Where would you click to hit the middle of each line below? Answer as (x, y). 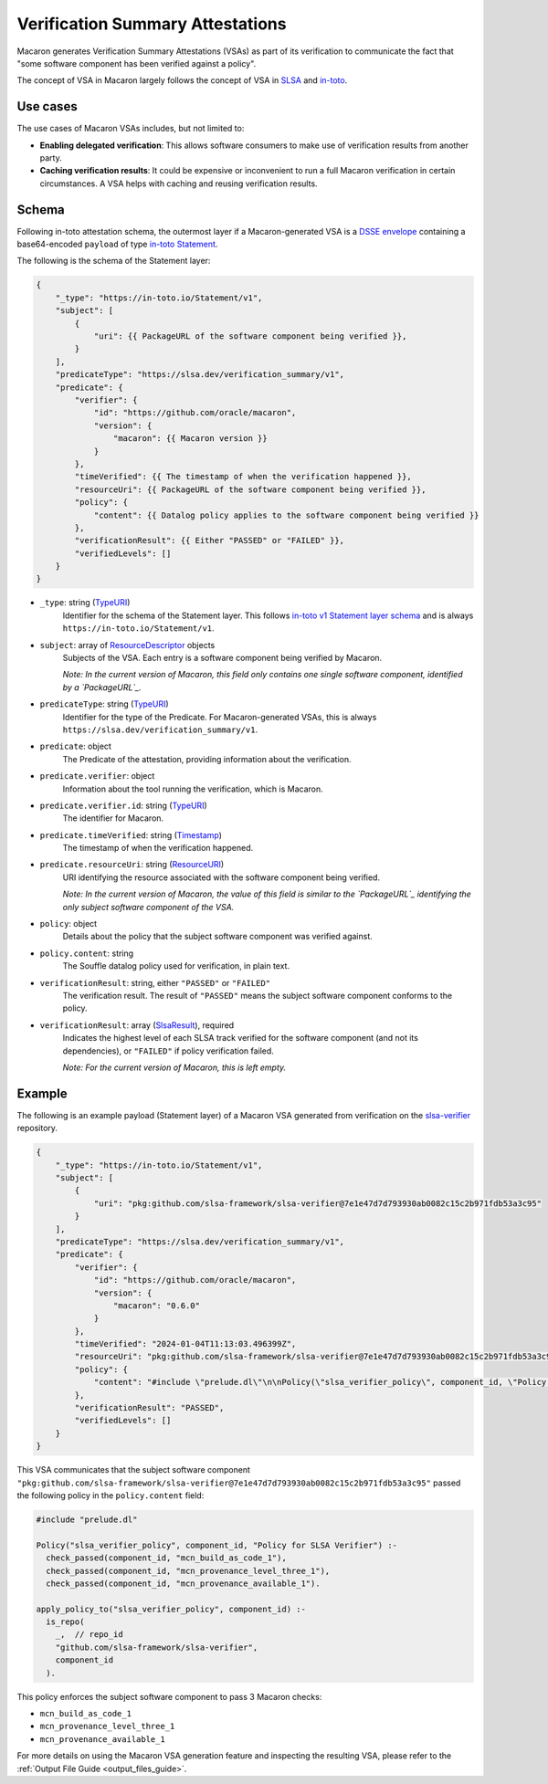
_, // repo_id (89, 1635)
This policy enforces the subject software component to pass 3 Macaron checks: (169, 1696)
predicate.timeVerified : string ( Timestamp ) (131, 834)
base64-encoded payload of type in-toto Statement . (117, 244)
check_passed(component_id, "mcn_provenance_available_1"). (183, 1583)
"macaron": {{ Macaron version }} (190, 439)
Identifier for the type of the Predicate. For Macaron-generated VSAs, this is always (220, 717)
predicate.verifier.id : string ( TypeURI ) (123, 805)
